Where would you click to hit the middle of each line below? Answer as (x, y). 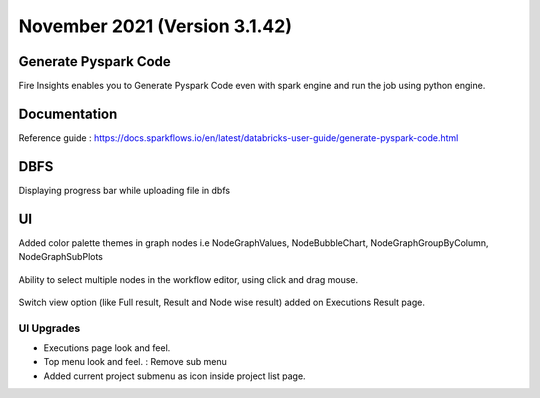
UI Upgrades (49, 328)
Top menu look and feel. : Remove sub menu (135, 362)
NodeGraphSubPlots (61, 257)
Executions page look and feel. (107, 348)
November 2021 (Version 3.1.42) (155, 26)
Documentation (68, 113)
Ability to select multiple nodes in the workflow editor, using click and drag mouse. (188, 279)
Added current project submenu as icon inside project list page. (174, 376)
